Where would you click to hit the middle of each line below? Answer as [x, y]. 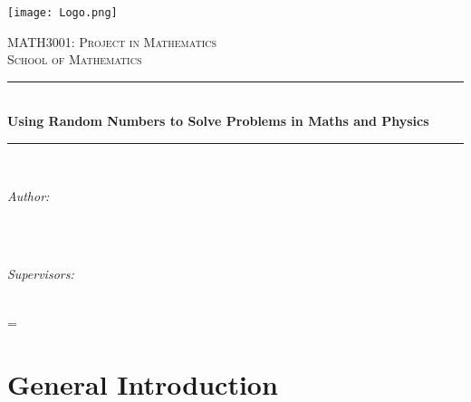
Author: [29, 195]
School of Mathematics [75, 59]
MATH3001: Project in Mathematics [112, 41]
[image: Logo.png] [62, 13]
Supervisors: [41, 274]
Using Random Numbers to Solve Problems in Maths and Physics [218, 121]
